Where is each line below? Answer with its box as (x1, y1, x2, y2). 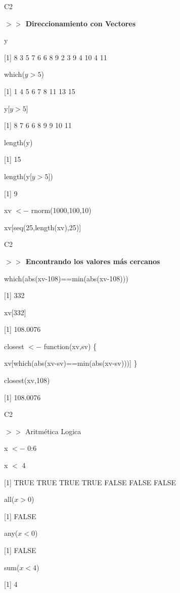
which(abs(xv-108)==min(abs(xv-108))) (4, 273, 128, 283)
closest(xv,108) (4, 375, 50, 386)
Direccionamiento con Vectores (25, 18, 136, 28)
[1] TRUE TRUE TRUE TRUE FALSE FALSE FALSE (4, 477, 176, 487)
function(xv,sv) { (43, 341, 97, 351)
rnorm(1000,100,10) (31, 205, 92, 216)
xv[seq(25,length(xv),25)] (4, 222, 81, 232)
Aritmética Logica (25, 426, 81, 436)
